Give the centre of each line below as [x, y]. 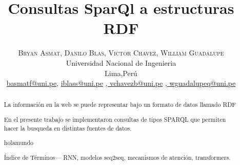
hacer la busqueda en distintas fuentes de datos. [68, 128]
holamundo [18, 143]
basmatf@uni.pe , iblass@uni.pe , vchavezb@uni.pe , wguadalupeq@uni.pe [121, 83]
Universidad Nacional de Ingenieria [121, 62]
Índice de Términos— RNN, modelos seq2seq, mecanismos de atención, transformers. [117, 157]
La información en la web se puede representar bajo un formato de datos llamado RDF [120, 105]
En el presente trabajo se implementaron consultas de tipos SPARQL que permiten [115, 120]
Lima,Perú [121, 73]
